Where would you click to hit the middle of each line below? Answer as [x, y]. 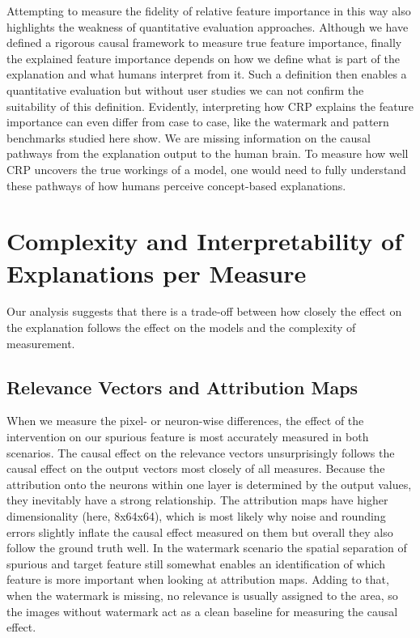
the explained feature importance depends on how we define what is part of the [203, 58]
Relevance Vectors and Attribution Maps [182, 387]
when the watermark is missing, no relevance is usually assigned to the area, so [202, 595]
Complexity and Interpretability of [204, 241]
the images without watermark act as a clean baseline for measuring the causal [202, 611]
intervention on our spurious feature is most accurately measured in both [188, 437]
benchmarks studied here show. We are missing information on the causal [189, 137]
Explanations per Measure [157, 272]
